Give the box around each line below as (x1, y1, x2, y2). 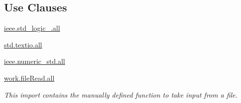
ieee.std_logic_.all (4, 23, 60, 33)
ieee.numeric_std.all (4, 56, 66, 66)
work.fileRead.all (4, 72, 55, 83)
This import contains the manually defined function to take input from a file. (4, 89, 238, 100)
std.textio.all (4, 39, 42, 50)
